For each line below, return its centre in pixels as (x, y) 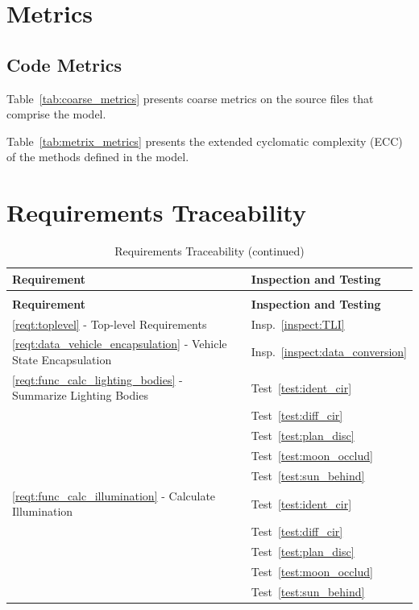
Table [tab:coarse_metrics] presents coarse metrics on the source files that (190, 98)
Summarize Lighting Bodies (80, 395)
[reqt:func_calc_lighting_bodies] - (97, 379)
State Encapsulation (62, 360)
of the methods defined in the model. (98, 157)
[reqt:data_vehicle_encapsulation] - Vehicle (120, 344)
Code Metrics (64, 64)
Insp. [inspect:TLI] (298, 324)
